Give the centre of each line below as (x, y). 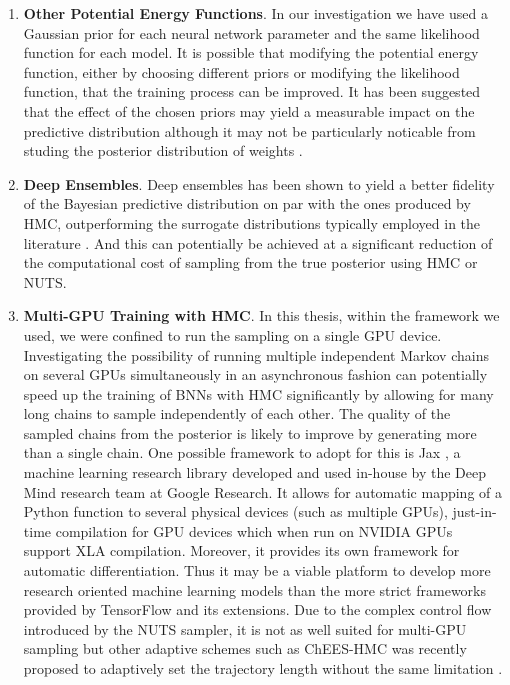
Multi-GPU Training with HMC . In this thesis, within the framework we (261, 315)
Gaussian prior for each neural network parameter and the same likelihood (251, 32)
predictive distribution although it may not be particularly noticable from (249, 130)
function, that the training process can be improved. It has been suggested (252, 91)
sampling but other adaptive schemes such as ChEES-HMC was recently (245, 648)
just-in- (474, 511)
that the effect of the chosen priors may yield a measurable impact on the (249, 110)
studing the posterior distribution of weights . (163, 150)
